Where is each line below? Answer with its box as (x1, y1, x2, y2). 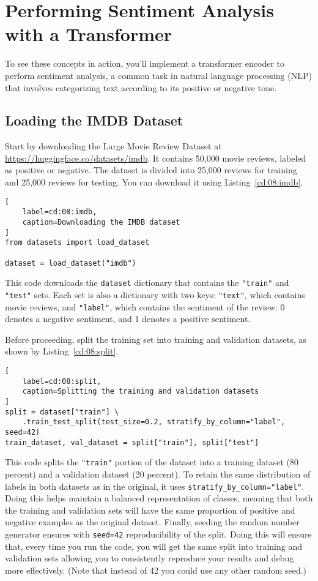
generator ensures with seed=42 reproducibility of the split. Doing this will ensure (5, 527, 312, 540)
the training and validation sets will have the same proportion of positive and (5, 503, 295, 516)
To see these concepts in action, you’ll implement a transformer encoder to (5, 57, 284, 70)
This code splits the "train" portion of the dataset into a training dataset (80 (5, 455, 298, 468)
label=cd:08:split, (22, 377, 102, 386)
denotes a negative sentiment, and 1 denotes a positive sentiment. (5, 312, 251, 325)
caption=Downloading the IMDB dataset (22, 217, 180, 227)
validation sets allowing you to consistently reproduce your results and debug (5, 552, 294, 564)
